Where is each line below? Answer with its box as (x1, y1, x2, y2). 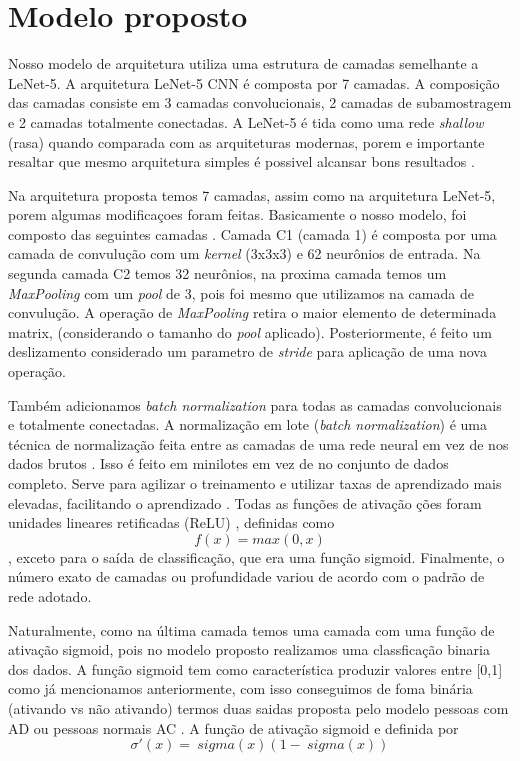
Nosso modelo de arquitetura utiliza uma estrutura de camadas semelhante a (8, 53, 479, 74)
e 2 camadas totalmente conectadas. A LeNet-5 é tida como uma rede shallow (8, 111, 484, 132)
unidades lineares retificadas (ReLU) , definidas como (8, 512, 335, 533)
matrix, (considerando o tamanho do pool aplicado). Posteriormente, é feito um (8, 321, 492, 342)
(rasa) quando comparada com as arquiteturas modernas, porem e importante (8, 131, 485, 152)
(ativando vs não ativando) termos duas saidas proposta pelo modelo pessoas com (8, 697, 509, 718)
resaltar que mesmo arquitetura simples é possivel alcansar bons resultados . (8, 151, 475, 172)
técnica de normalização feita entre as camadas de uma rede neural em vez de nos (8, 433, 509, 454)
